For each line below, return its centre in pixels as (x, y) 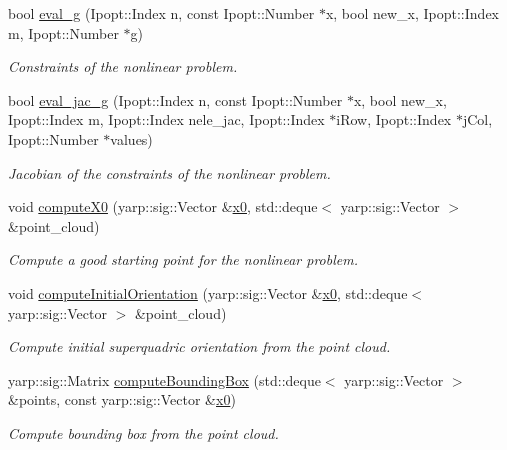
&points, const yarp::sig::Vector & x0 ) (122, 399)
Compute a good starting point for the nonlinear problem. (183, 259)
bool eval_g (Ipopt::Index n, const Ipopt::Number (161, 13)
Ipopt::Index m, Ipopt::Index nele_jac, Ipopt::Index (166, 119)
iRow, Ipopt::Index (394, 119)
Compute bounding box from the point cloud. (143, 432)
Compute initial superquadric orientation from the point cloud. (199, 346)
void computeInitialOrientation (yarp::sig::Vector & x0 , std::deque (208, 292)
